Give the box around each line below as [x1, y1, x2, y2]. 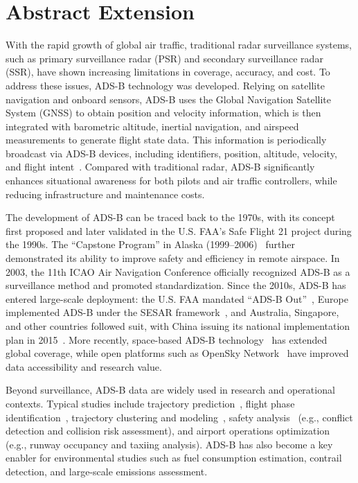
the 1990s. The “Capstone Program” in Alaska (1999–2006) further [6, 237, 295, 252]
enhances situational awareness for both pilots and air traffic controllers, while [6, 173, 337, 188]
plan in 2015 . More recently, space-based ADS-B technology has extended [6, 332, 328, 346]
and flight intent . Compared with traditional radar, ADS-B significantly [6, 159, 315, 174]
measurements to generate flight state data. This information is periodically [6, 132, 327, 147]
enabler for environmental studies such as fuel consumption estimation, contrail [6, 450, 342, 465]
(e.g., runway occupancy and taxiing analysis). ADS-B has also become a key [6, 437, 333, 451]
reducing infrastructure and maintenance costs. [6, 186, 205, 201]
